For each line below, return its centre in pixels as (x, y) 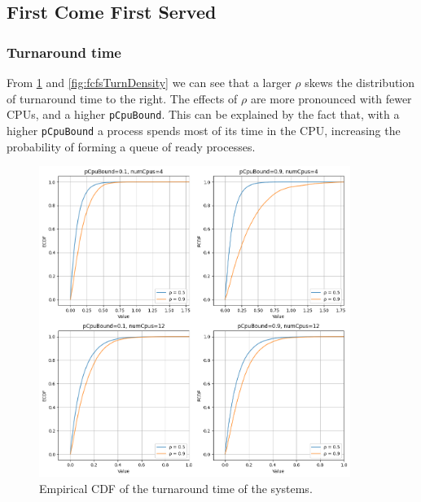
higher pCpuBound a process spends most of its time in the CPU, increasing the (204, 130)
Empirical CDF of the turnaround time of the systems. (176, 488)
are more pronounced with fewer (331, 98)
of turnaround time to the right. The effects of (122, 98)
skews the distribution (360, 82)
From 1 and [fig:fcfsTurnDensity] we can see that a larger (149, 82)
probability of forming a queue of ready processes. (131, 146)
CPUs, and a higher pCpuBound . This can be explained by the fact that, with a (203, 114)
